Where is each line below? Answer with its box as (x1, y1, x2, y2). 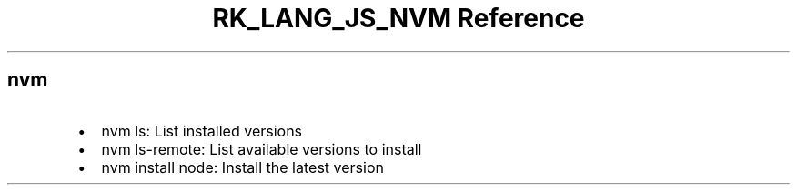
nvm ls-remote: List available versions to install (101, 139, 422, 158)
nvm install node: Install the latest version (101, 157, 384, 177)
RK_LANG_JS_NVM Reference (212, 3, 585, 34)
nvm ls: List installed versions (101, 121, 303, 140)
